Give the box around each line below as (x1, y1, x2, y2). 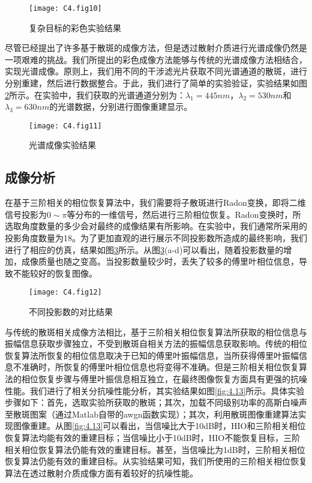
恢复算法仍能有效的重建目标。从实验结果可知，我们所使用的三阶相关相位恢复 (5, 455, 307, 467)
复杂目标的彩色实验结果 (29, 21, 121, 34)
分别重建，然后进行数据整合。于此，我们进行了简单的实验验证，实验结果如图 (5, 77, 307, 89)
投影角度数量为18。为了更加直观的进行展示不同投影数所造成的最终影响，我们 (5, 232, 307, 244)
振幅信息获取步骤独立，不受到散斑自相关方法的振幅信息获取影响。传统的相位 (5, 337, 307, 350)
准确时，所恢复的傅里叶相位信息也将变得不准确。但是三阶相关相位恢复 (21, 361, 299, 373)
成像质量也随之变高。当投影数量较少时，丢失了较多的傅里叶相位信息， (21, 255, 299, 268)
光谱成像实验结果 (29, 139, 96, 151)
